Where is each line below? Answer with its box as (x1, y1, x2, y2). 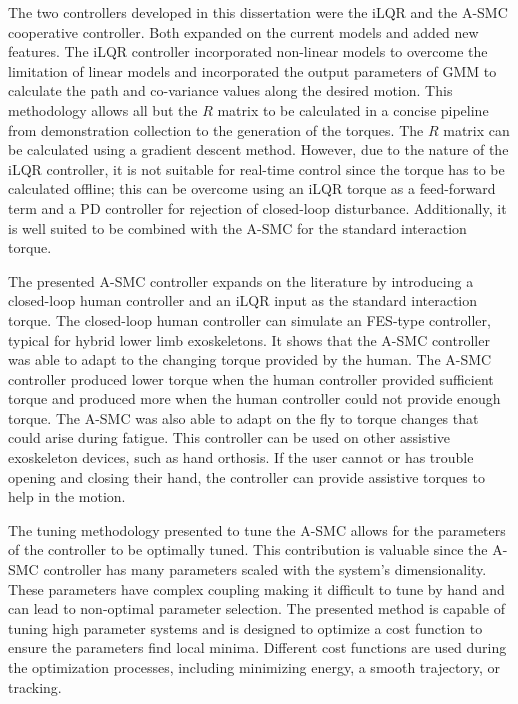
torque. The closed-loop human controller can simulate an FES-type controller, (8, 309, 491, 330)
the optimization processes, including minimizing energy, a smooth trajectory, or (8, 657, 501, 677)
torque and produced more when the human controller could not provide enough (8, 388, 501, 409)
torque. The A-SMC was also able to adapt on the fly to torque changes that (8, 407, 479, 428)
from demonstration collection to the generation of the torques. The (8, 119, 424, 140)
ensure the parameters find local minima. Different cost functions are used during (8, 637, 507, 658)
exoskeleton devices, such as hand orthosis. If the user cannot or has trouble (8, 447, 474, 468)
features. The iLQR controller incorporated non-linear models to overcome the (8, 41, 488, 62)
